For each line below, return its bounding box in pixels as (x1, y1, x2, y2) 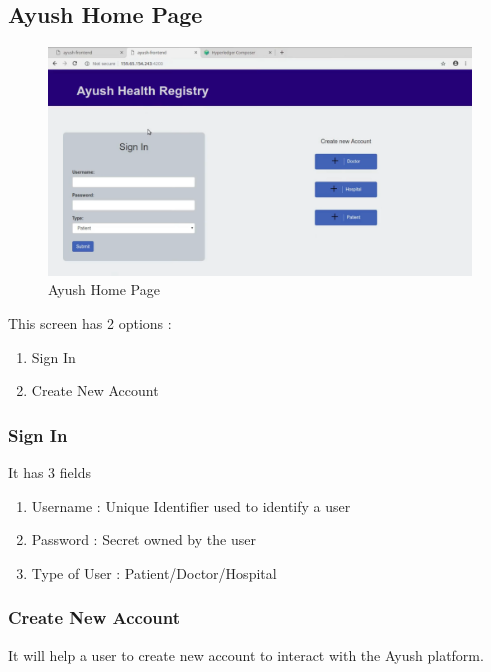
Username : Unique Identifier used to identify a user (31, 495, 351, 516)
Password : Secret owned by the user (31, 529, 256, 550)
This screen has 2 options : (8, 312, 172, 333)
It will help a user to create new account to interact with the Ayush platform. (8, 644, 484, 665)
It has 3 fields (8, 461, 91, 482)
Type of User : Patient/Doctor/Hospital (31, 562, 277, 583)
